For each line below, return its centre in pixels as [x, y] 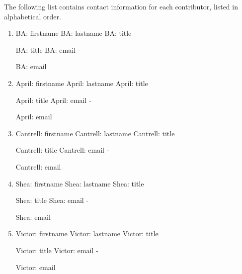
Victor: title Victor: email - [57, 250]
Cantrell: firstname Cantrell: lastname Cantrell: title [95, 133]
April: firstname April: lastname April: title [82, 83]
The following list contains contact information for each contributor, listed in [121, 6]
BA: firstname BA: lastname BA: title [74, 33]
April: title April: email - [53, 100]
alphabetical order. [33, 16]
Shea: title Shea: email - [52, 200]
